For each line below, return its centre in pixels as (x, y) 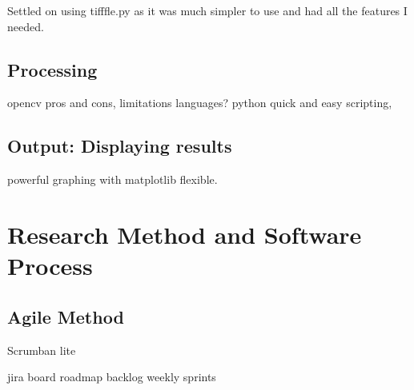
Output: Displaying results (120, 146)
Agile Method (66, 316)
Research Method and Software (185, 234)
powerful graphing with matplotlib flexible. (113, 179)
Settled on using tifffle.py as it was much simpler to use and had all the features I (207, 10)
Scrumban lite (42, 350)
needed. (26, 26)
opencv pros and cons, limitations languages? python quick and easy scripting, (200, 103)
